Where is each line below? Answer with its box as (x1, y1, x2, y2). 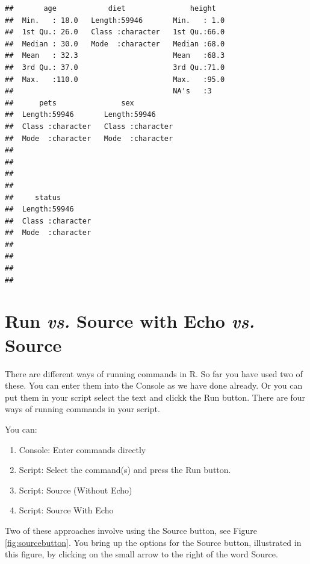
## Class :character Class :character (5, 122, 173, 131)
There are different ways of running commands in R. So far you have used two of (5, 367, 303, 380)
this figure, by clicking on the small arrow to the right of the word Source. (5, 548, 278, 560)
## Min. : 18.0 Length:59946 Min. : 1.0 (5, 16, 225, 25)
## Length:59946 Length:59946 (5, 110, 156, 119)
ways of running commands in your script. (5, 403, 160, 415)
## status (5, 193, 61, 202)
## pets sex (5, 98, 134, 107)
